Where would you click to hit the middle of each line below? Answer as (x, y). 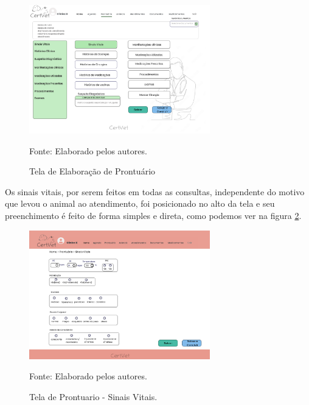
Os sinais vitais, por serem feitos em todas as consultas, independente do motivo (155, 191)
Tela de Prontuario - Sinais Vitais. (93, 396)
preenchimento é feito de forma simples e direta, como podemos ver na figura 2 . (153, 215)
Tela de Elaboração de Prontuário (92, 171)
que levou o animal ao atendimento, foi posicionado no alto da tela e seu (140, 203)
